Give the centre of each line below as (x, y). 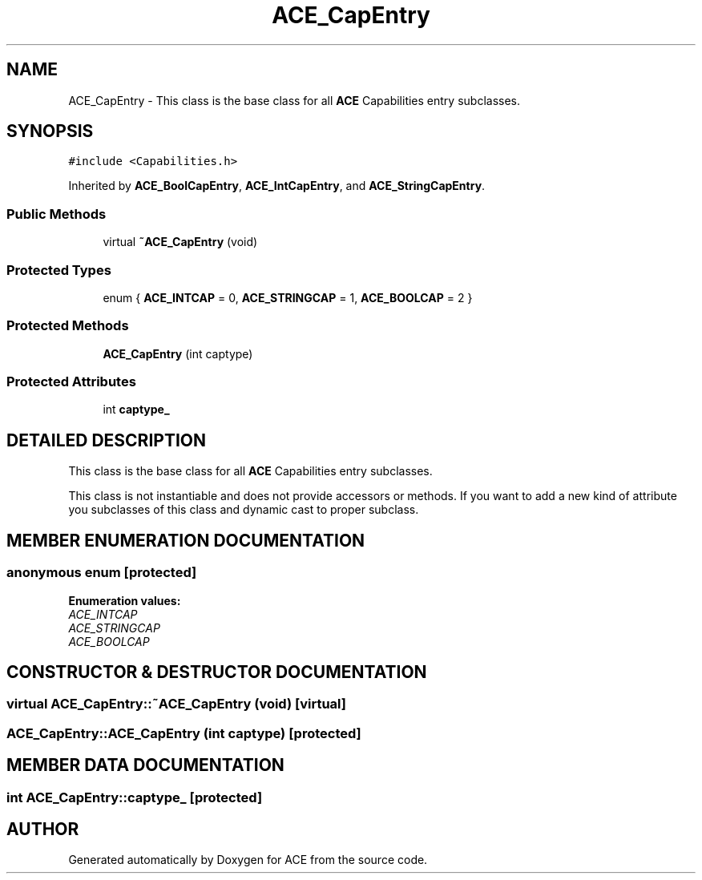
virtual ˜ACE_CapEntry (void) (180, 242)
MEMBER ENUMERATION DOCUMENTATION (186, 540)
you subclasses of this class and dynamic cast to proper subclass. (244, 510)
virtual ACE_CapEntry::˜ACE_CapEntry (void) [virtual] (176, 704)
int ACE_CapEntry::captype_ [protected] (135, 797)
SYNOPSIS (50, 131)
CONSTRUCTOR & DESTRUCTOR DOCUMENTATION (217, 672)
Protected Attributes (71, 382)
